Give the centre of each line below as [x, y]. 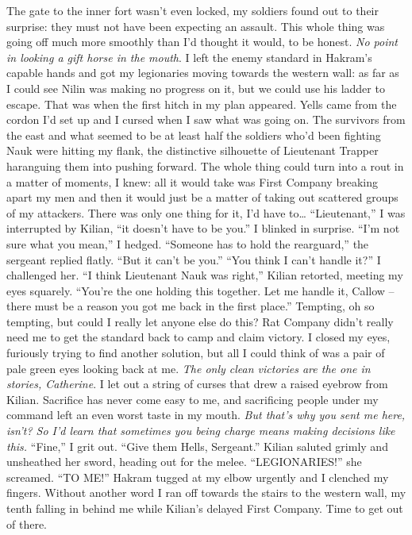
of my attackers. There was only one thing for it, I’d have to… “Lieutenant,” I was [206, 212]
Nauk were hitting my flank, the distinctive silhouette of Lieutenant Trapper [193, 150]
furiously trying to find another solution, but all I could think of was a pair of [196, 353]
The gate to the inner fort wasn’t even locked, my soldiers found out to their [193, 10]
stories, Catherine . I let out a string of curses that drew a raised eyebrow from [197, 384]
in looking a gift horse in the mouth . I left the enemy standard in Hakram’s [189, 57]
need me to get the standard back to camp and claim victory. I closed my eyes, [198, 337]
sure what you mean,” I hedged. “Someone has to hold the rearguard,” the [188, 243]
